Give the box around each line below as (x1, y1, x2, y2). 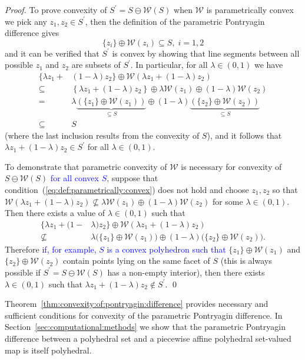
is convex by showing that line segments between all (112, 47, 300, 59)
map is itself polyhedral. (5, 343, 92, 356)
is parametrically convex (206, 4, 294, 15)
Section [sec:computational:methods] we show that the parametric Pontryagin (5, 320, 286, 333)
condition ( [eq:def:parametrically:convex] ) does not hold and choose (5, 183, 249, 195)
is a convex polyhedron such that (107, 243, 226, 255)
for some (212, 195, 243, 207)
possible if (5, 266, 41, 278)
